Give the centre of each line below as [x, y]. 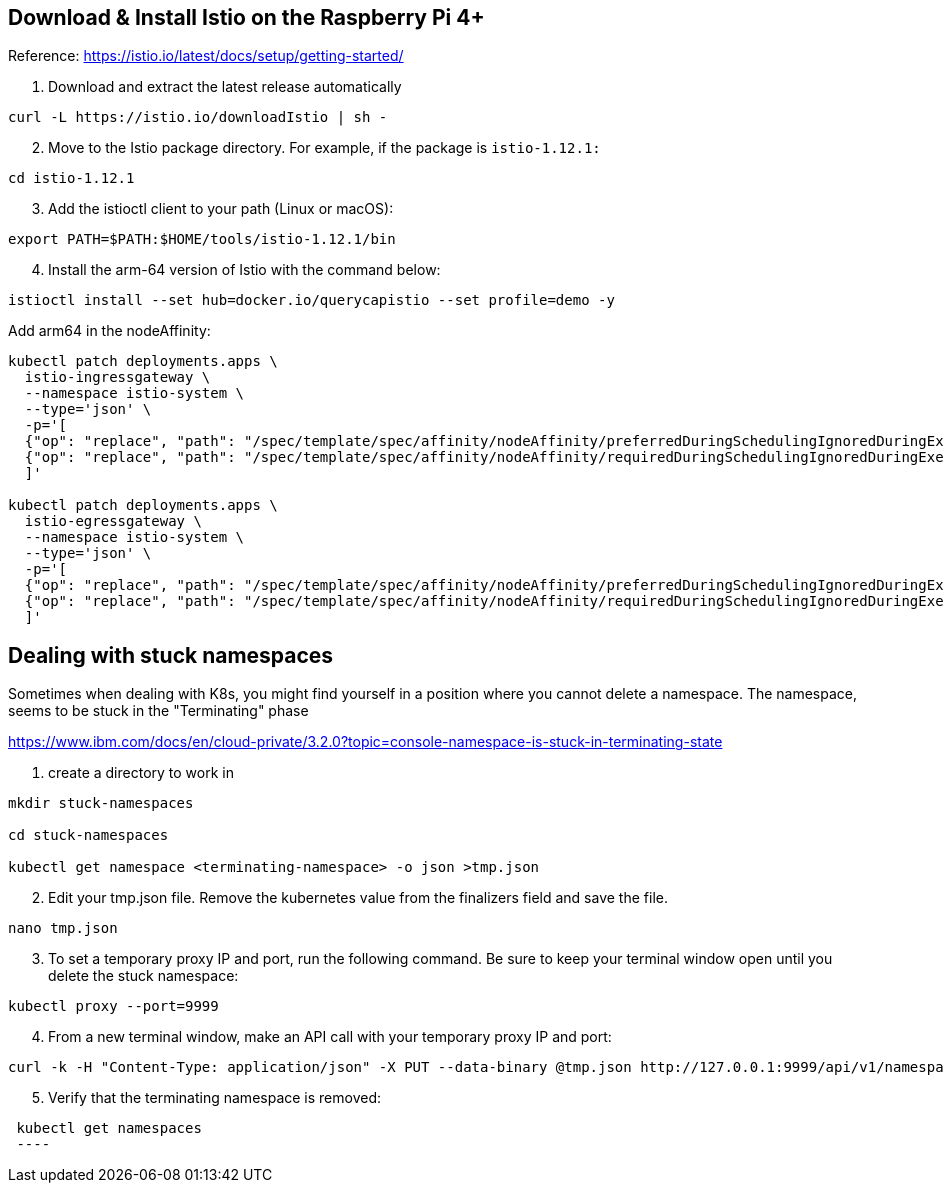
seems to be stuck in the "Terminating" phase [158, 711]
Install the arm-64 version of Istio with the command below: [244, 270]
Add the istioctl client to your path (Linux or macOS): [221, 209]
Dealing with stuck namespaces [171, 655]
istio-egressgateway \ [113, 521]
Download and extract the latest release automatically [225, 87]
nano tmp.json [63, 928]
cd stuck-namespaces [88, 835]
